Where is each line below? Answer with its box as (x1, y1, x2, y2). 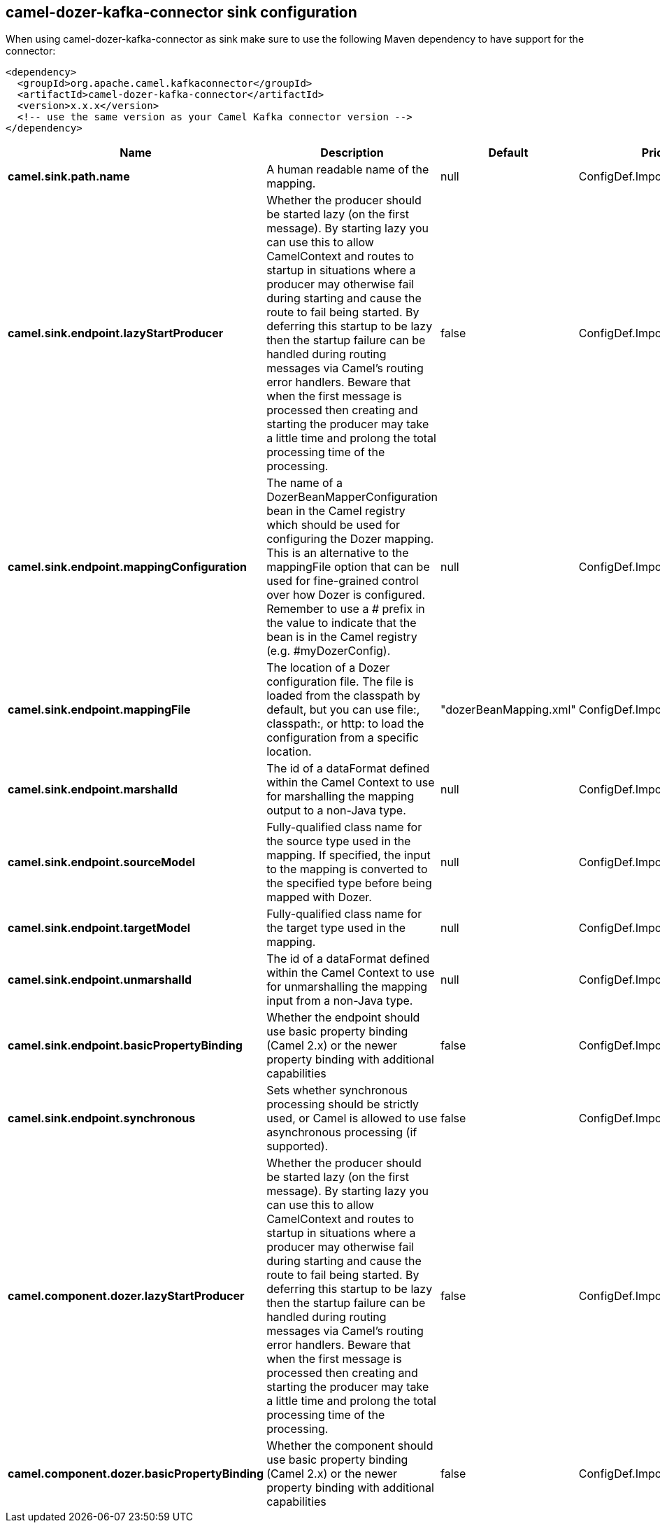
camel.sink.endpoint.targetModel (8, 921, 191, 935)
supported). (266, 1139, 329, 1154)
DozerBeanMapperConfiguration (266, 490, 438, 504)
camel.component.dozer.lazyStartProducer (8, 1289, 245, 1304)
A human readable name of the (266, 162, 429, 177)
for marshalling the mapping (266, 789, 415, 804)
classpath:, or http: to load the (266, 716, 424, 731)
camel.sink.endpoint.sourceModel (8, 855, 196, 870)
